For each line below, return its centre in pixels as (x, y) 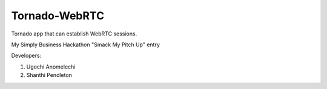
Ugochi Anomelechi (51, 67)
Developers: (26, 56)
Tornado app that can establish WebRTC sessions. (74, 34)
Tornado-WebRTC (58, 16)
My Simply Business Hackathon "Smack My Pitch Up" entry (86, 44)
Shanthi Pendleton (49, 75)
